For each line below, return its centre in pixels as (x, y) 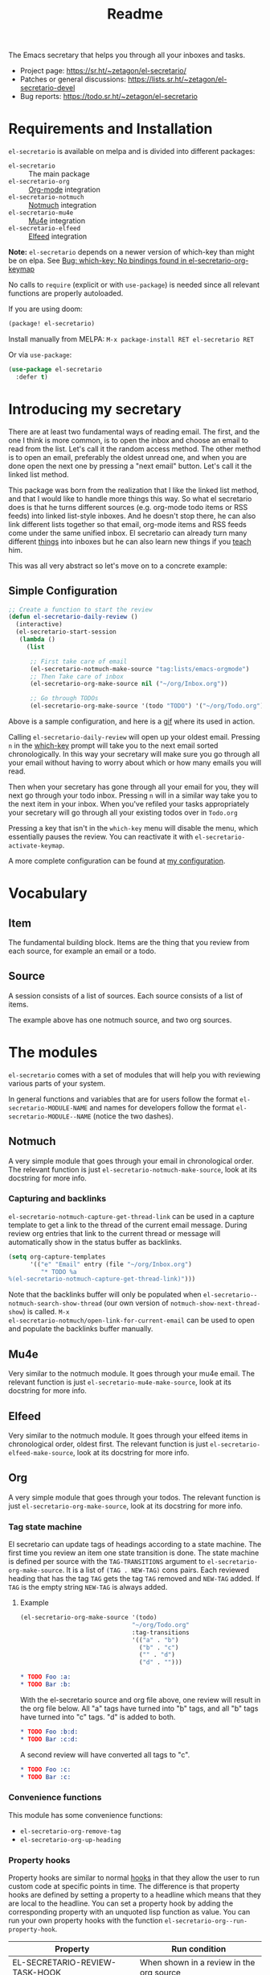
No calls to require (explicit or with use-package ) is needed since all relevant (134, 285)
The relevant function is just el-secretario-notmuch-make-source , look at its (133, 1169)
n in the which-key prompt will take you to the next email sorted (113, 745)
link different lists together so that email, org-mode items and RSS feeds (127, 524)
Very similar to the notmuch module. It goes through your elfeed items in (128, 1435)
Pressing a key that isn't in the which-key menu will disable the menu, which (133, 828)
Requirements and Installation (110, 129)
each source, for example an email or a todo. (82, 951)
